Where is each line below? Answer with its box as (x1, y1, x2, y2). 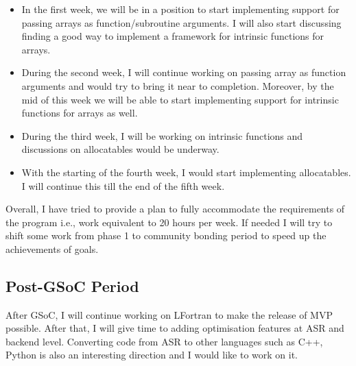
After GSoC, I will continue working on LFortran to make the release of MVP (5, 307, 333, 321)
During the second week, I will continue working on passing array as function (21, 65, 346, 80)
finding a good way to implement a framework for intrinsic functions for (21, 29, 324, 43)
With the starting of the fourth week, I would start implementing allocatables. (21, 164, 351, 179)
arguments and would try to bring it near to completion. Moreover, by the (21, 78, 334, 93)
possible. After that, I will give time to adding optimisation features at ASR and (5, 321, 344, 335)
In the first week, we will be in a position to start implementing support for (21, 2, 340, 16)
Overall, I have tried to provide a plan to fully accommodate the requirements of (5, 202, 345, 216)
